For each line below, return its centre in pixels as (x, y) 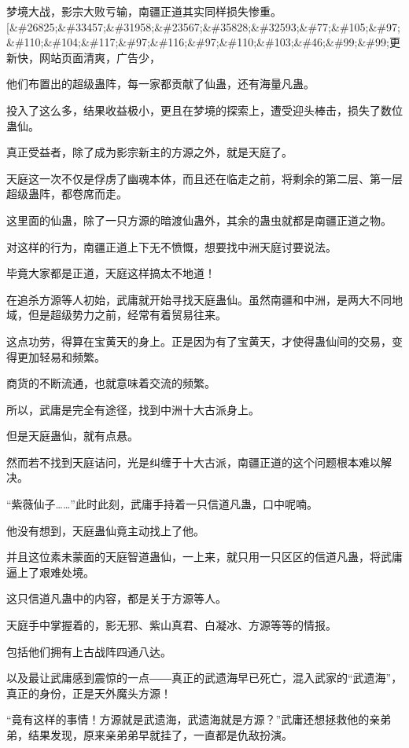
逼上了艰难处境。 (50, 572)
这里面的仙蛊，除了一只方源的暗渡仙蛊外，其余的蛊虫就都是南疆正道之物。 (199, 220)
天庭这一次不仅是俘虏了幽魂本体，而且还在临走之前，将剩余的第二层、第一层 (204, 178)
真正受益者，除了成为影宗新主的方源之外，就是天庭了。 (149, 152)
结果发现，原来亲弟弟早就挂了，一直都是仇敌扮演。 (160, 735)
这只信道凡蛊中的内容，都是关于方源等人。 (116, 598)
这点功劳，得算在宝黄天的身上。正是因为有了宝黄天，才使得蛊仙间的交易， (199, 341)
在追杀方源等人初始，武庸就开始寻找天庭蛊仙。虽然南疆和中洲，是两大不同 (199, 299)
